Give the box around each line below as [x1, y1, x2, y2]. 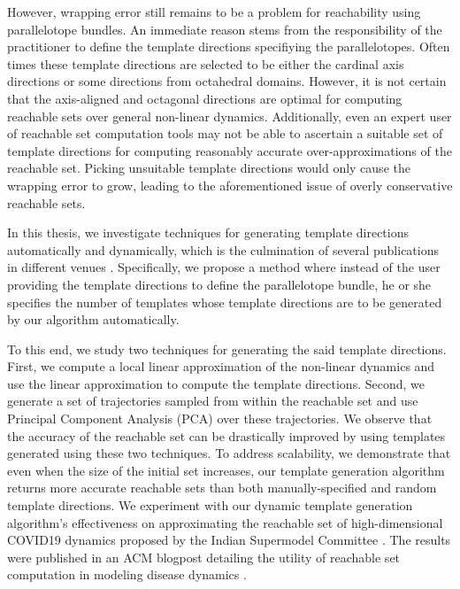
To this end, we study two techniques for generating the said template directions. [7, 339, 447, 358]
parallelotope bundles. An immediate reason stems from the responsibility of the [7, 19, 442, 38]
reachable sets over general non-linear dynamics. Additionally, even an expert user [7, 106, 452, 125]
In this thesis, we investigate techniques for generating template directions [7, 223, 409, 242]
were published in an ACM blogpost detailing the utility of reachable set [7, 547, 401, 566]
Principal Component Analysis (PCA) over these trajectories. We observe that [7, 409, 433, 428]
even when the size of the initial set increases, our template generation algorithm [7, 461, 445, 479]
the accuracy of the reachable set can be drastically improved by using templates [7, 426, 446, 445]
